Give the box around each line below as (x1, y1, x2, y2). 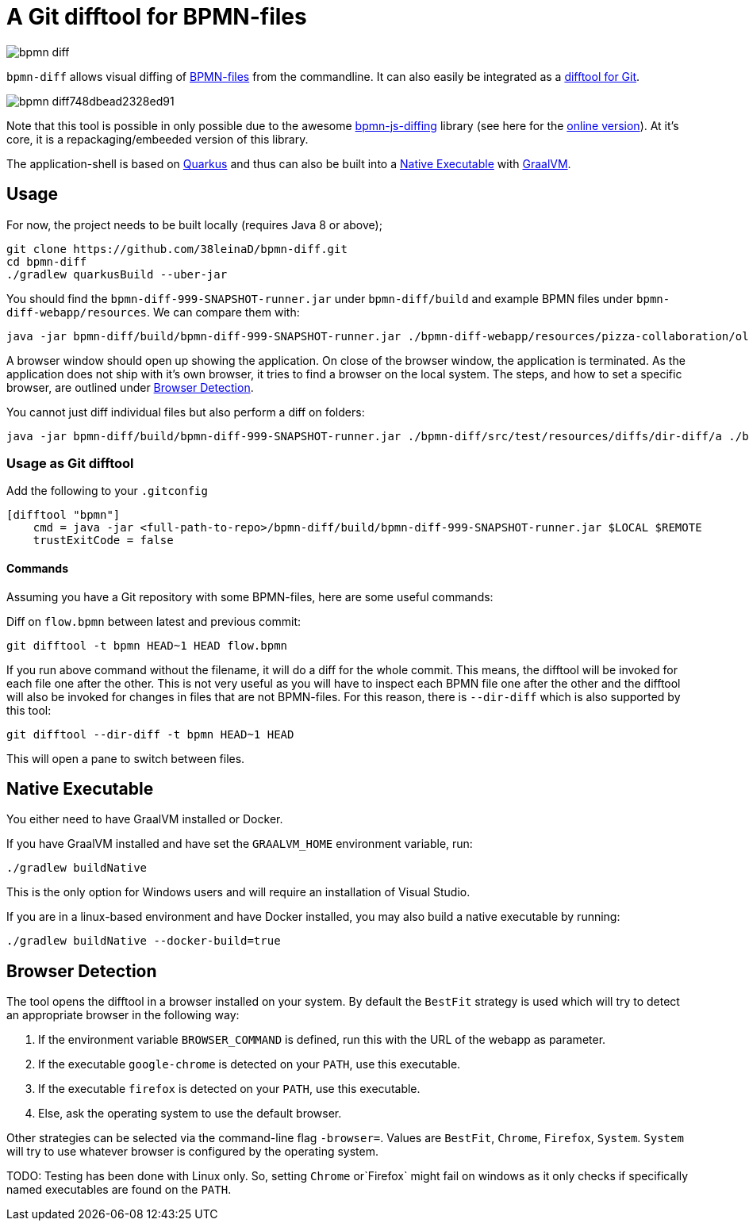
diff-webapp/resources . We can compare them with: (6, 305, 300, 319)
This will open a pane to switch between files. (6, 751, 245, 765)
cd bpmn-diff (6, 255, 87, 268)
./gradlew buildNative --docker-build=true (6, 934, 281, 948)
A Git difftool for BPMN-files (6, 3, 307, 30)
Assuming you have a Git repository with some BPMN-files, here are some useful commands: (6, 589, 494, 604)
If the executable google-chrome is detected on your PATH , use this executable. (38, 1057, 461, 1072)
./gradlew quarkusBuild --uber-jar (6, 267, 228, 281)
